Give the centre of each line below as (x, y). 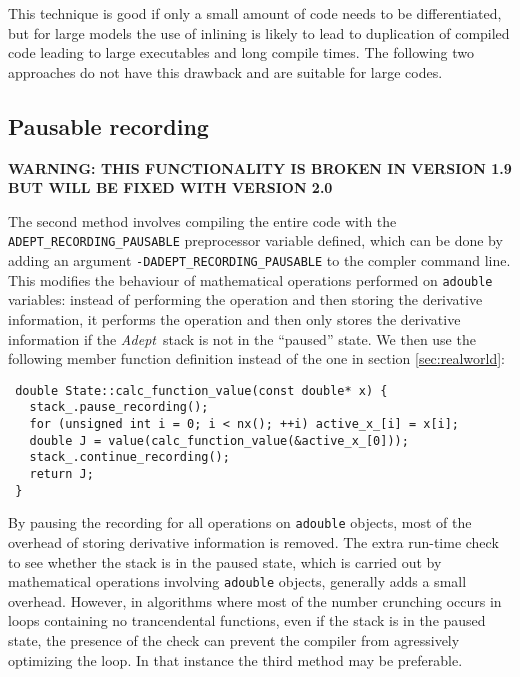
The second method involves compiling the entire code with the (202, 220)
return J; (61, 473)
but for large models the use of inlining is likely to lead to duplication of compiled (259, 32)
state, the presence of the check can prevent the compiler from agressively (234, 639)
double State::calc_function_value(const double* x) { (201, 390)
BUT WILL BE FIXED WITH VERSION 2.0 (170, 187)
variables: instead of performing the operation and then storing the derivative (245, 299)
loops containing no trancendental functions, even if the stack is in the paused (247, 620)
